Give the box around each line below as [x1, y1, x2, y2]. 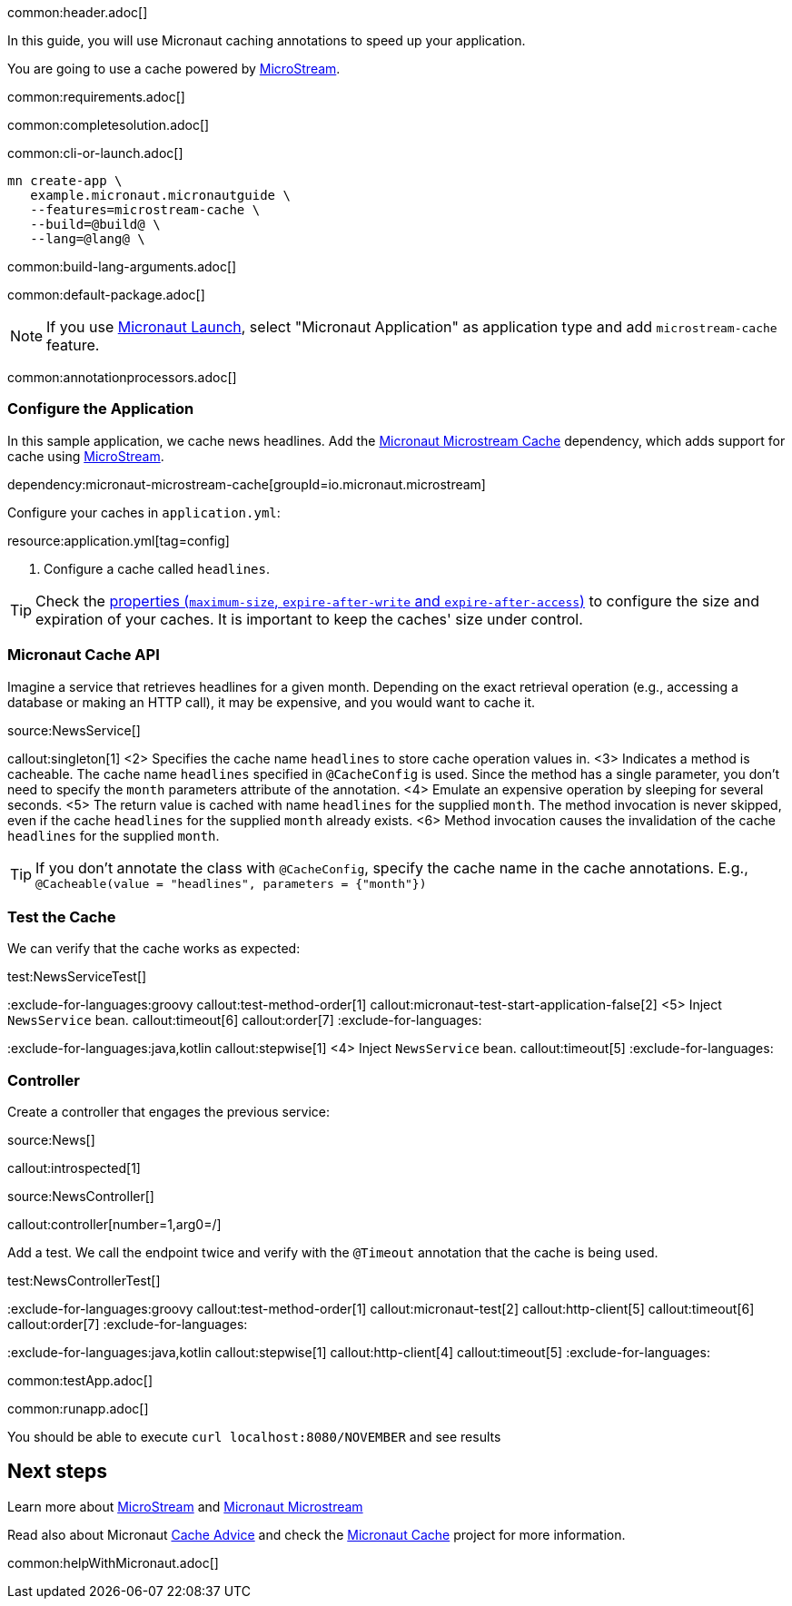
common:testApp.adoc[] [7, 1373, 153, 1388]
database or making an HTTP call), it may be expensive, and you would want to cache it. [7, 694, 536, 710]
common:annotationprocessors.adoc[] [7, 369, 237, 385]
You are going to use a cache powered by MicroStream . [7, 61, 341, 76]
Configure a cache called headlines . [44, 560, 270, 576]
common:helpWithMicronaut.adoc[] [7, 1554, 219, 1571]
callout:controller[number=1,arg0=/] [7, 1217, 222, 1232]
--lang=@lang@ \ [30, 232, 145, 246]
